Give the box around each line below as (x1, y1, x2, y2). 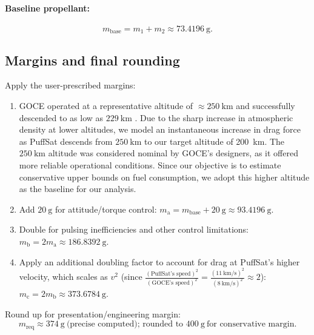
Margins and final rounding (5, 50, 180, 69)
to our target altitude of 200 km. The (144, 134, 285, 147)
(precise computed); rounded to (66, 320, 184, 329)
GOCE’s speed (152, 279, 190, 286)
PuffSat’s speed (150, 270, 191, 277)
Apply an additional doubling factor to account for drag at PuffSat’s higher (19, 255, 300, 268)
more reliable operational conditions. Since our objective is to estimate (19, 159, 281, 171)
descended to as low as (19, 111, 104, 124)
